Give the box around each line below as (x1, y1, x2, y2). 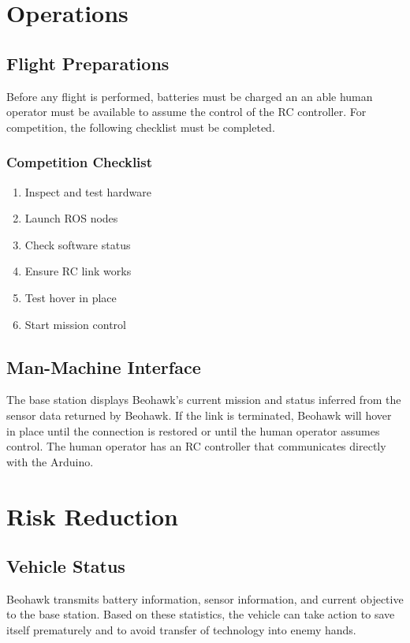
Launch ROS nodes (24, 210, 118, 226)
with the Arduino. (6, 453, 94, 469)
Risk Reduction (6, 499, 178, 532)
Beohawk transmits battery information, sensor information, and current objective (6, 590, 404, 607)
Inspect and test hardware (24, 183, 151, 200)
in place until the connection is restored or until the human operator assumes (6, 422, 380, 439)
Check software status (24, 236, 131, 252)
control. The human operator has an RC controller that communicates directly (6, 438, 386, 454)
